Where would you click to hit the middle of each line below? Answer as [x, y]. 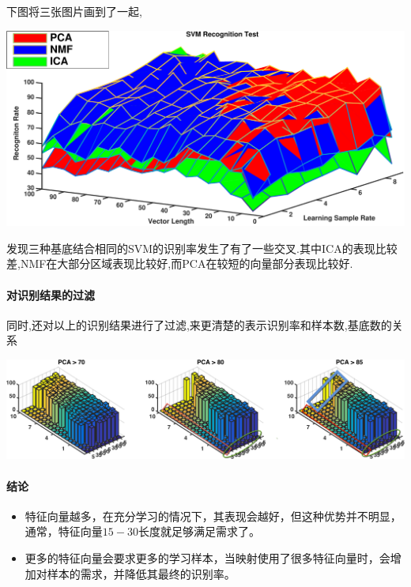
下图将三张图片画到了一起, [74, 11]
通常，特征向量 [64, 531]
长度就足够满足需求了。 [199, 531]
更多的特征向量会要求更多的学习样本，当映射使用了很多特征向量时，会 [207, 557]
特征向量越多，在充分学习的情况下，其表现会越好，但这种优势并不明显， [213, 516]
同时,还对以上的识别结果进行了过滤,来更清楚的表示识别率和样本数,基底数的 [199, 324]
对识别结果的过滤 [51, 294]
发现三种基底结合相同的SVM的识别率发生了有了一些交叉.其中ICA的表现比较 [202, 248]
